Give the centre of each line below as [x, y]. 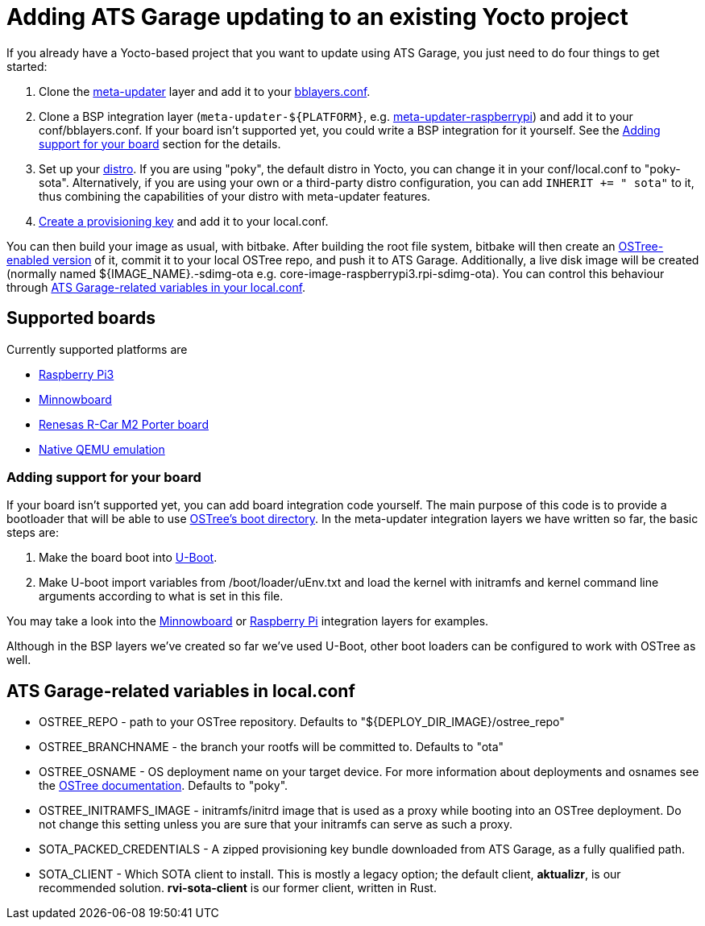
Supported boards [81, 318]
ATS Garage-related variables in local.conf [181, 691]
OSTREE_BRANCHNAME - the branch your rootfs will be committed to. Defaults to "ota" [272, 747]
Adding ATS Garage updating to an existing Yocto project [317, 17]
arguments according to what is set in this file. [161, 596]
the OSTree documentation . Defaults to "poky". [164, 786]
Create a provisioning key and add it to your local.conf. [184, 221]
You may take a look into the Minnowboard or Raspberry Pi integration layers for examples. [248, 621]
